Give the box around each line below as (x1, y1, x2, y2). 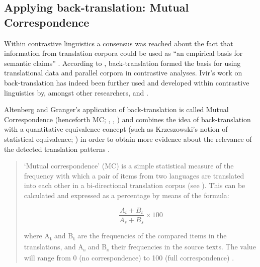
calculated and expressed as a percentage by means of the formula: (24, 190, 229, 200)
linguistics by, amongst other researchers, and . (4, 87, 148, 98)
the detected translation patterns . (4, 143, 110, 154)
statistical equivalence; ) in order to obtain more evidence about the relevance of (4, 133, 252, 144)
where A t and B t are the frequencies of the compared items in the (24, 230, 227, 242)
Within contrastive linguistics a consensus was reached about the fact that (4, 38, 233, 48)
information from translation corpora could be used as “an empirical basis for (4, 48, 243, 58)
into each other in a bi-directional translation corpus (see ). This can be (24, 180, 245, 191)
